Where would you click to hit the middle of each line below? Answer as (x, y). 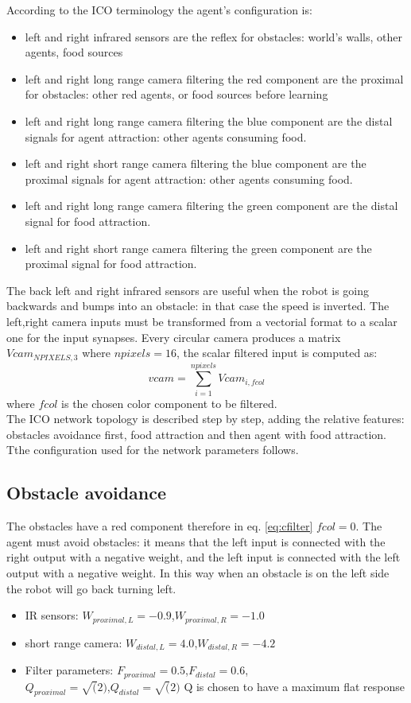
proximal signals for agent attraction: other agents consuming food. (189, 179)
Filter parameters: (69, 670)
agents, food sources (74, 52)
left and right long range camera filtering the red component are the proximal (214, 78)
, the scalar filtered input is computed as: (277, 353)
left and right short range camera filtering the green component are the (198, 248)
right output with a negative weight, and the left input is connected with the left (204, 557)
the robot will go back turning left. (91, 588)
